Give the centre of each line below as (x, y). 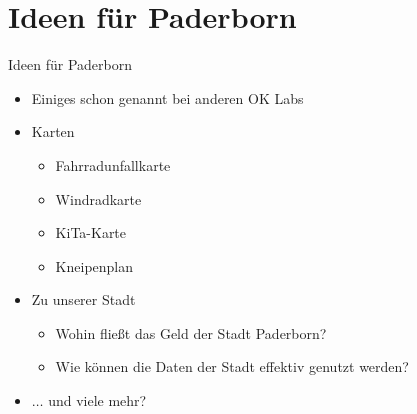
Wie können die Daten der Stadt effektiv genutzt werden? (232, 366)
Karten (53, 131)
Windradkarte (98, 198)
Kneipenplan (94, 265)
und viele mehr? (97, 400)
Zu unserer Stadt (83, 299)
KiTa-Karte (91, 232)
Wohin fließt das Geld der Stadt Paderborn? (191, 332)
